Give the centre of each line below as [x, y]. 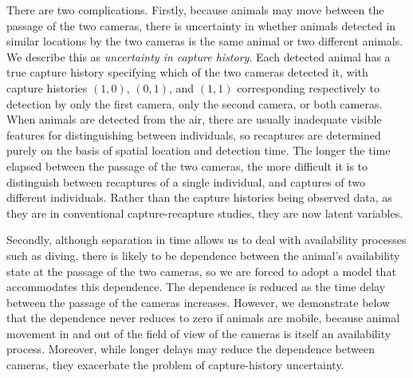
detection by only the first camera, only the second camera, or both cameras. [195, 103]
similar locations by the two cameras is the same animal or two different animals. [205, 41]
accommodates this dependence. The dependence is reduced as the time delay [196, 287]
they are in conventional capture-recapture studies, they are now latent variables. [205, 213]
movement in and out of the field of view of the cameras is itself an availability [199, 333]
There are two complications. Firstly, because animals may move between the [195, 10]
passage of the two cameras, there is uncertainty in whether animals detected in [201, 25]
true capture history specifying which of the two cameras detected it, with [187, 72]
